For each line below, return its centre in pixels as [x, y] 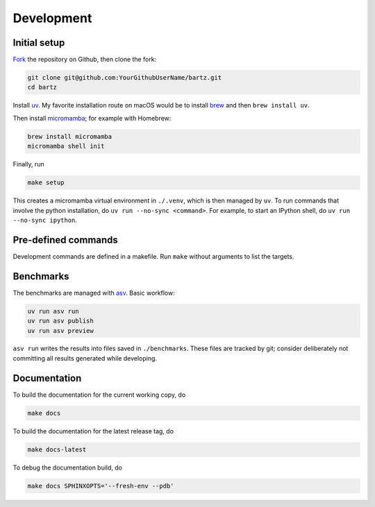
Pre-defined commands [65, 240]
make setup [46, 183]
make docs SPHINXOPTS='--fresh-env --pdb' [101, 486]
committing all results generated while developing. [85, 358]
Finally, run [28, 164]
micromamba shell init [66, 146]
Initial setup [39, 43]
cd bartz [42, 87]
